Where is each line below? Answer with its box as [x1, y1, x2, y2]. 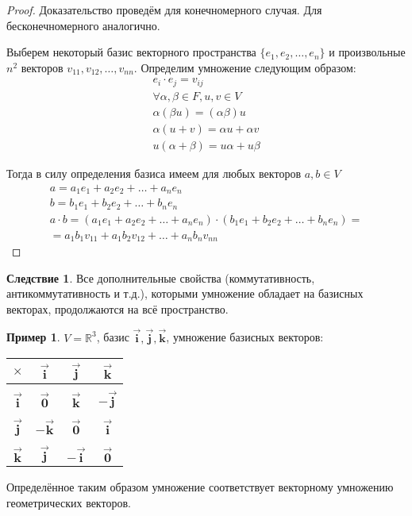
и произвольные [329, 44, 406, 60]
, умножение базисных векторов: [166, 329, 324, 345]
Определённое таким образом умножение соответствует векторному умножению [6, 479, 394, 495]
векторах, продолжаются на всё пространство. [6, 300, 229, 317]
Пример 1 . [6, 329, 60, 345]
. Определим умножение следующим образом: [133, 59, 356, 75]
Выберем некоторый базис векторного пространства [6, 44, 256, 60]
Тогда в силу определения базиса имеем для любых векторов [6, 164, 301, 181]
